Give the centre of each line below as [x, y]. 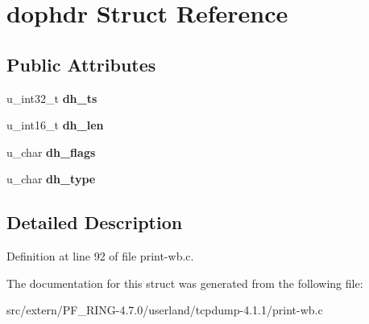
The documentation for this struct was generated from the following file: [185, 283]
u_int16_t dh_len [55, 125]
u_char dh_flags [51, 152]
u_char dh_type [51, 179]
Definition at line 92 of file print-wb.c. [100, 256]
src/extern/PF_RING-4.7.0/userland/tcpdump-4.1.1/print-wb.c [165, 310]
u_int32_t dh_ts [52, 98]
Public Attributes [81, 64]
